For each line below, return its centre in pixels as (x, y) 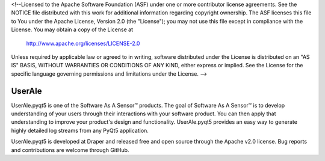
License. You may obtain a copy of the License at (72, 29)
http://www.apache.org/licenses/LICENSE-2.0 (83, 43)
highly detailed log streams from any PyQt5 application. (80, 130)
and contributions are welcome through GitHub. (70, 150)
